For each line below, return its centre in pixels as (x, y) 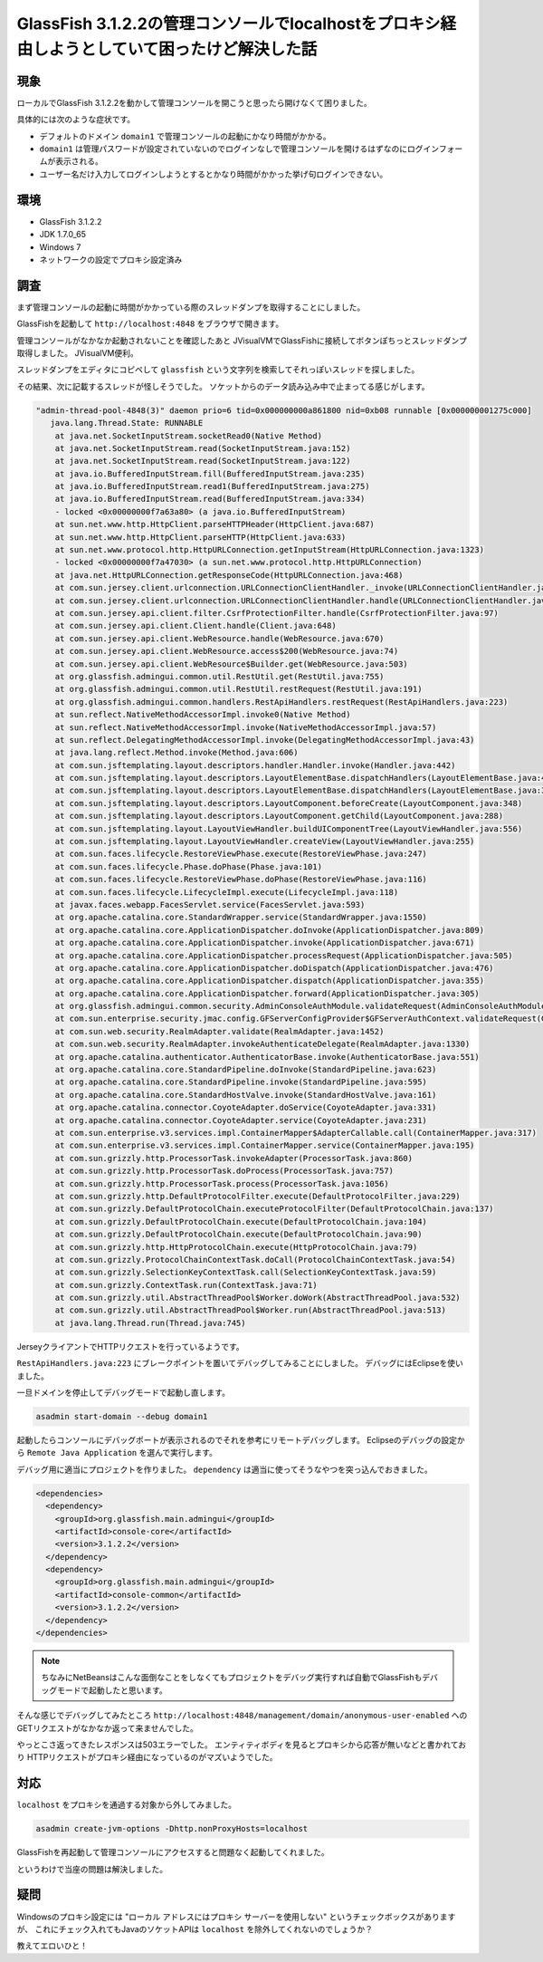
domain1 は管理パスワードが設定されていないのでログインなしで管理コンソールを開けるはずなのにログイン (239, 149)
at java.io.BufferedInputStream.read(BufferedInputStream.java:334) (210, 499)
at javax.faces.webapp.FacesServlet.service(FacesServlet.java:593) (210, 904)
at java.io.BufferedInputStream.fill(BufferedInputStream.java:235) (210, 474)
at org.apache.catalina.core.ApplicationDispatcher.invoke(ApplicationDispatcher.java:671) (265, 943)
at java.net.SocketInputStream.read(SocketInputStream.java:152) (203, 448)
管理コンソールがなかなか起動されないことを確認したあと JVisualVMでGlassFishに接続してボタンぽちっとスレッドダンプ (242, 341)
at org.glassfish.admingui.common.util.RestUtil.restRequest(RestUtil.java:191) (238, 689)
